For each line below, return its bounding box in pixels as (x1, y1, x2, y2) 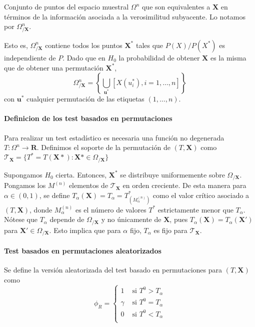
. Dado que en (62, 52, 105, 62)
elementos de (68, 180, 108, 190)
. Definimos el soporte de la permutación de (36, 142, 170, 152)
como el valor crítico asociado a (152, 189, 249, 200)
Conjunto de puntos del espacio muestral (4, 1, 129, 11)
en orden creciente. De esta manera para (122, 180, 246, 190)
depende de (49, 214, 84, 224)
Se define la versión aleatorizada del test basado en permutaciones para (4, 264, 222, 275)
